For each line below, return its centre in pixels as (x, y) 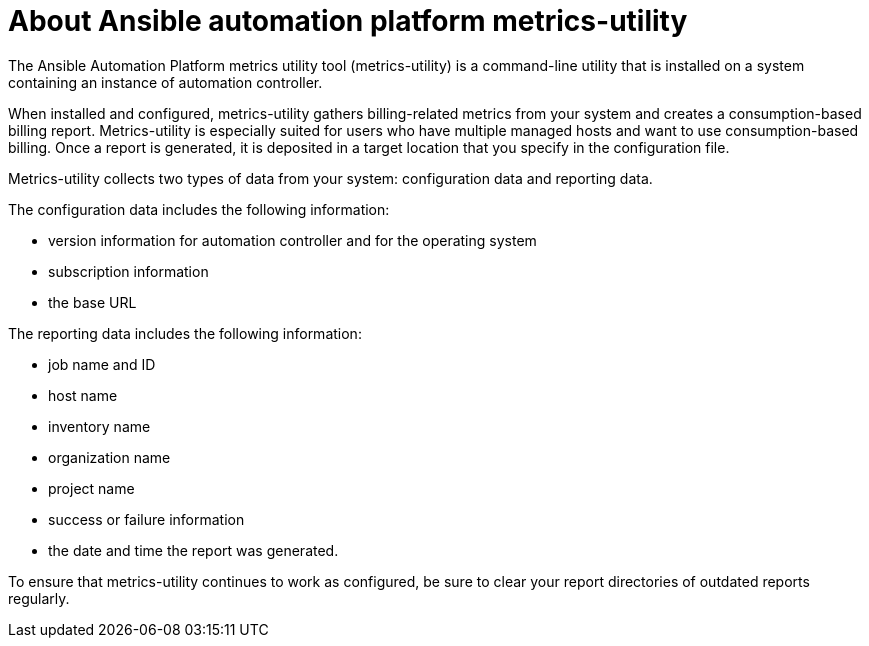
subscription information (128, 271)
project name (91, 488)
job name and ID (102, 364)
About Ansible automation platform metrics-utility (348, 21)
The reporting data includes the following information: (185, 333)
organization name (109, 457)
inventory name (99, 426)
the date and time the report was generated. (193, 550)
